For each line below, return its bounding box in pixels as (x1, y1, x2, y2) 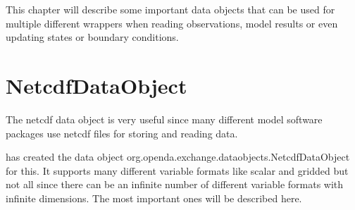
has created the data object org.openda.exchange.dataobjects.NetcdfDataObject (6, 149, 350, 164)
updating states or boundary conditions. (6, 30, 179, 44)
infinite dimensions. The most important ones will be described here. (6, 190, 302, 205)
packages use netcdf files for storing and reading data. (6, 125, 238, 140)
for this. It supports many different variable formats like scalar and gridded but (6, 163, 349, 178)
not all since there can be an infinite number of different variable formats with (6, 177, 344, 192)
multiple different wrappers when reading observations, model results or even (6, 16, 338, 30)
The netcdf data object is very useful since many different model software (6, 111, 323, 126)
